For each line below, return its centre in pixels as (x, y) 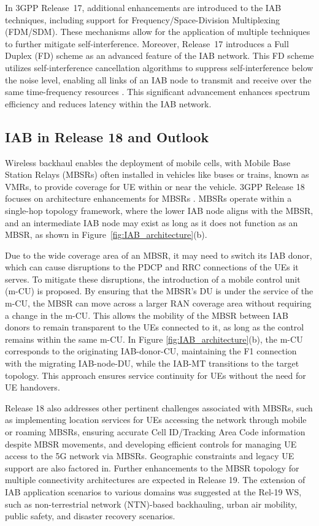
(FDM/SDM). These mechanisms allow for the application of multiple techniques (158, 32)
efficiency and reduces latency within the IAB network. (108, 103)
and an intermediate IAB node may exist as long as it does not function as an (152, 222)
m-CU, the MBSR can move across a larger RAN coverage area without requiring (158, 303)
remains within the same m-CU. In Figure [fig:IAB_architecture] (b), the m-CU (154, 339)
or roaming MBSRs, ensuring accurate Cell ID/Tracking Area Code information (155, 432)
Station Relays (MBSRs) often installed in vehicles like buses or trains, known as (157, 174)
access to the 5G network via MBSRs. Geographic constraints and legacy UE (150, 456)
